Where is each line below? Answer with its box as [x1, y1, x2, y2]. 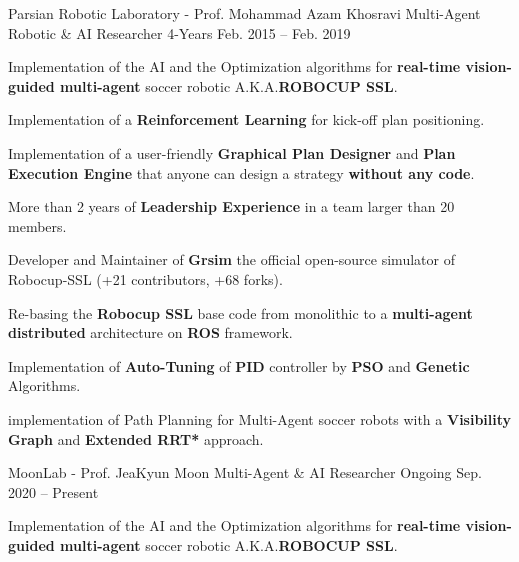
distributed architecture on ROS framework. [8, 322, 293, 343]
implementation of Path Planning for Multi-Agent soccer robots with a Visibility [8, 408, 512, 429]
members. [8, 215, 67, 236]
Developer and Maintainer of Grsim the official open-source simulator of [8, 249, 455, 270]
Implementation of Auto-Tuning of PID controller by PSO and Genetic [8, 355, 470, 376]
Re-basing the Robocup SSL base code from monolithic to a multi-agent [8, 302, 473, 323]
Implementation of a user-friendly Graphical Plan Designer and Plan [8, 142, 456, 163]
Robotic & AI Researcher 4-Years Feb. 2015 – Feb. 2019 [8, 22, 351, 43]
